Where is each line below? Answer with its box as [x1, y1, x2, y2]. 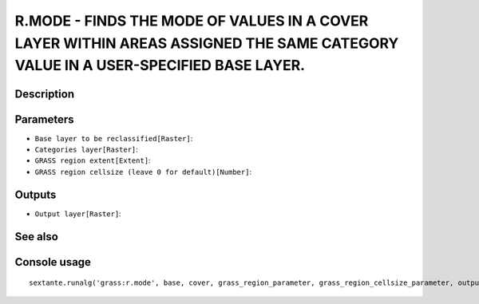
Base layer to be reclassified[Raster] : [34, 133, 193, 143]
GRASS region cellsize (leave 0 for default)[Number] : [34, 167, 251, 176]
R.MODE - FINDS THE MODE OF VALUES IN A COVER [14, 12, 369, 30]
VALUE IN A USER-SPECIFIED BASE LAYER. [14, 57, 306, 75]
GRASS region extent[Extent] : [34, 156, 151, 165]
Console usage [14, 255, 92, 269]
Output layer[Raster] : [34, 208, 121, 219]
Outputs [14, 188, 57, 201]
